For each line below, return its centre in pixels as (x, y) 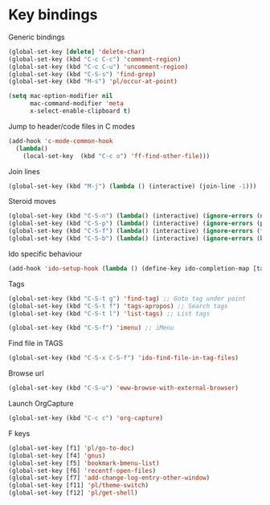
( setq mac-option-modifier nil (61, 96)
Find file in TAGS (36, 344)
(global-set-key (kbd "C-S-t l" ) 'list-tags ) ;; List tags (109, 314)
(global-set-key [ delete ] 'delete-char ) (77, 51)
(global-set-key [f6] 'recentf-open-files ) (82, 470)
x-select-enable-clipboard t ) (80, 111)
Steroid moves (32, 202)
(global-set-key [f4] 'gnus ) (57, 455)
